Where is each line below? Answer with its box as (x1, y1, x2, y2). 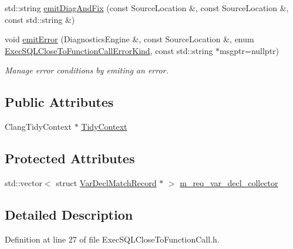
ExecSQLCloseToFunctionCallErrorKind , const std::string (5, 44, 213, 56)
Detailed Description (5, 205, 133, 223)
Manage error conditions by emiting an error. (5, 64, 169, 76)
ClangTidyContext (5, 120, 72, 133)
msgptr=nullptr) (220, 44, 279, 56)
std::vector (5, 176, 42, 189)
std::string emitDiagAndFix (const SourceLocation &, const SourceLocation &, (5, 2, 289, 14)
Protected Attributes (5, 149, 135, 167)
